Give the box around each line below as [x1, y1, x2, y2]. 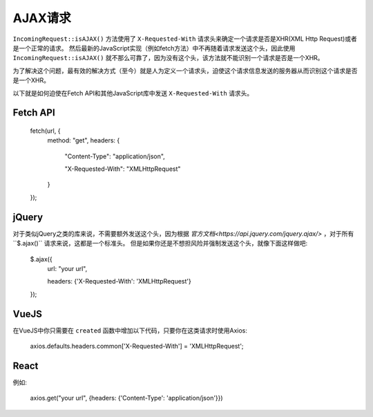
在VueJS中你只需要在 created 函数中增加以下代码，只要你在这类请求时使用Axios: [12, 326, 248, 335]
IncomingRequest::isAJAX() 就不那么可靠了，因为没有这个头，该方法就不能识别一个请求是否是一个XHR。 [12, 54, 324, 62]
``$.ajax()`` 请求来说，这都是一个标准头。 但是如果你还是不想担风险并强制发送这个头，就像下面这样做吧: [12, 239, 307, 248]
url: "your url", [47, 264, 88, 272]
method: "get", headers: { [47, 136, 120, 145]
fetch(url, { [30, 127, 61, 135]
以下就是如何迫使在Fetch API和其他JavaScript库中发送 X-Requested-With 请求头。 [12, 89, 254, 97]
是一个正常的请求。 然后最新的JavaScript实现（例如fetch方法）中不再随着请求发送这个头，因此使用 [12, 44, 296, 52]
